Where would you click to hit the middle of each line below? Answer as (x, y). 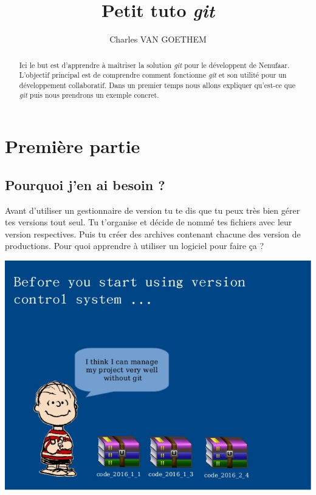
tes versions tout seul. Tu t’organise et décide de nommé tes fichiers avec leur (149, 222)
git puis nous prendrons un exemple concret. (89, 95)
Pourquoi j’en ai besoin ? (85, 184)
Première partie (73, 146)
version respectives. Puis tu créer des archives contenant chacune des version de (153, 234)
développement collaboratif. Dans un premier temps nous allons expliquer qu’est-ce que (157, 85)
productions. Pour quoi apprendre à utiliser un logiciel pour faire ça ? (135, 246)
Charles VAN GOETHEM (158, 39)
